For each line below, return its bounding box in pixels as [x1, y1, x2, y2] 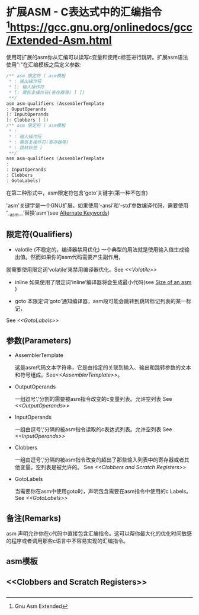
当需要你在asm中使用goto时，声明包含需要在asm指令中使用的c [14, 487, 169, 495]
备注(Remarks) [6, 513, 62, 523]
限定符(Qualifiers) [6, 229, 73, 239]
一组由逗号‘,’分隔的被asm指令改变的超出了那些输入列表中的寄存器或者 [14, 456, 185, 463]
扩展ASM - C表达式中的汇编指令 [6, 5, 162, 19]
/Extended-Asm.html [6, 33, 112, 47]
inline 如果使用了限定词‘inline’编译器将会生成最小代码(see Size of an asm [14, 279, 192, 286]
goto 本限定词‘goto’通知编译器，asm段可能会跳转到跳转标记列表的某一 [14, 298, 187, 305]
